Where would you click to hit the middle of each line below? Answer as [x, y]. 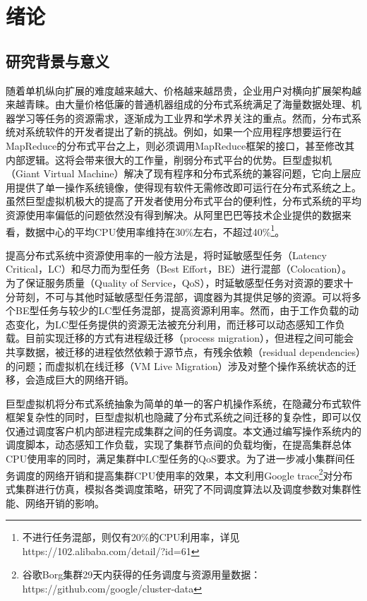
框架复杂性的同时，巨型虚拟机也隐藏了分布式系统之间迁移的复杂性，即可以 [179, 417]
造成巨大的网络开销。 [84, 380]
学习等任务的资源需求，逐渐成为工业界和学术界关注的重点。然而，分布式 [183, 118]
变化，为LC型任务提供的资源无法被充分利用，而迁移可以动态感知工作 [175, 324]
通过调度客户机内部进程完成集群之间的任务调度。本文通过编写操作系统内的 [188, 430]
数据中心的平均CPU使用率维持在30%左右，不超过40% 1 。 [155, 230]
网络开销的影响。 [65, 502]
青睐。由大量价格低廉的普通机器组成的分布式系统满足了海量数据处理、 [188, 104]
